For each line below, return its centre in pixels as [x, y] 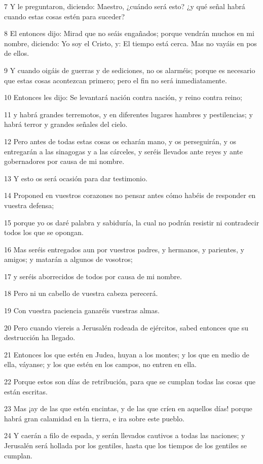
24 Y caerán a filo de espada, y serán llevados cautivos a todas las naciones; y [125, 435]
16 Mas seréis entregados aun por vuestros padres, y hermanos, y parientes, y [124, 249]
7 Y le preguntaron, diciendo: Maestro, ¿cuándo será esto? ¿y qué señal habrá [125, 6]
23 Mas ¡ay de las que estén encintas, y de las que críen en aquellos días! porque [128, 408]
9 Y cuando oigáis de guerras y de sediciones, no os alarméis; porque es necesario [130, 70]
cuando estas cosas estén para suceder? [65, 16]
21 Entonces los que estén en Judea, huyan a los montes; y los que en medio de [127, 354]
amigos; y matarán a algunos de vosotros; [68, 259]
